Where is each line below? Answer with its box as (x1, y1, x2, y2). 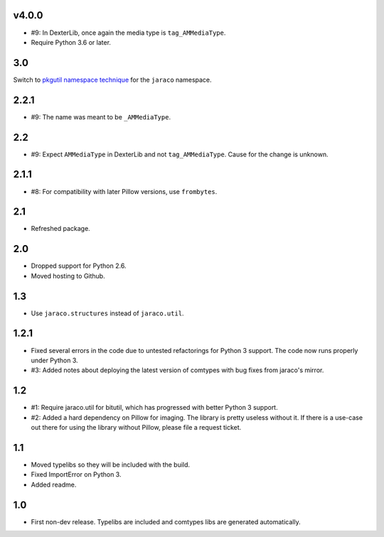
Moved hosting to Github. (31, 271, 106, 280)
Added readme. (31, 480, 77, 489)
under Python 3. (31, 356, 78, 364)
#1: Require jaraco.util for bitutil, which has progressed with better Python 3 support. (31, 403, 278, 412)
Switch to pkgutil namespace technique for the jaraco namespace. (13, 75, 213, 84)
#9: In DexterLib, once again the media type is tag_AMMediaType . (31, 28, 226, 37)
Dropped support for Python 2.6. (31, 261, 127, 270)
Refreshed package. (31, 224, 90, 233)
